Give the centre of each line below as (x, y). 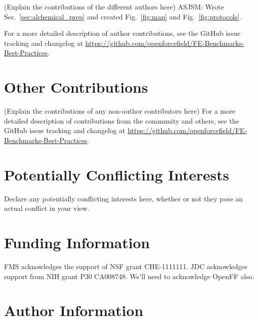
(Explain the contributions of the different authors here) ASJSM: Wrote (114, 6)
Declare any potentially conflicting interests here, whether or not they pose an (124, 198)
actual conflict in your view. (47, 208)
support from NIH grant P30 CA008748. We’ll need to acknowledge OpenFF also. (129, 276)
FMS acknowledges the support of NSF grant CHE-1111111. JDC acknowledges (126, 266)
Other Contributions (76, 87)
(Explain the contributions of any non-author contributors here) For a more (120, 111)
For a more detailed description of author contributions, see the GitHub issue (122, 33)
